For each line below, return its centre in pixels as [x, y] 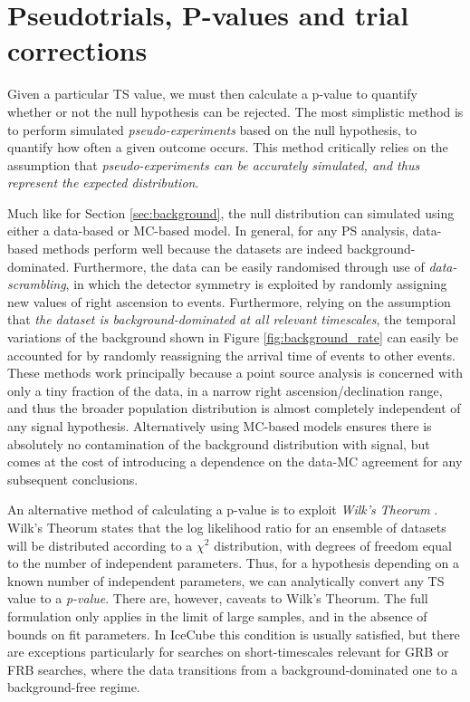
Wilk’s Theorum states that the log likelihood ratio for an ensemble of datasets [227, 527]
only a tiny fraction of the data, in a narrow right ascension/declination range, [225, 390]
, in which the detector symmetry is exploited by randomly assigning [256, 284]
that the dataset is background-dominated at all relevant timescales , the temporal [232, 319]
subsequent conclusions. [73, 479]
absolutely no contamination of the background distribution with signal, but [219, 443]
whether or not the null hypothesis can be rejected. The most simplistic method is [235, 111]
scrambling [37, 284]
